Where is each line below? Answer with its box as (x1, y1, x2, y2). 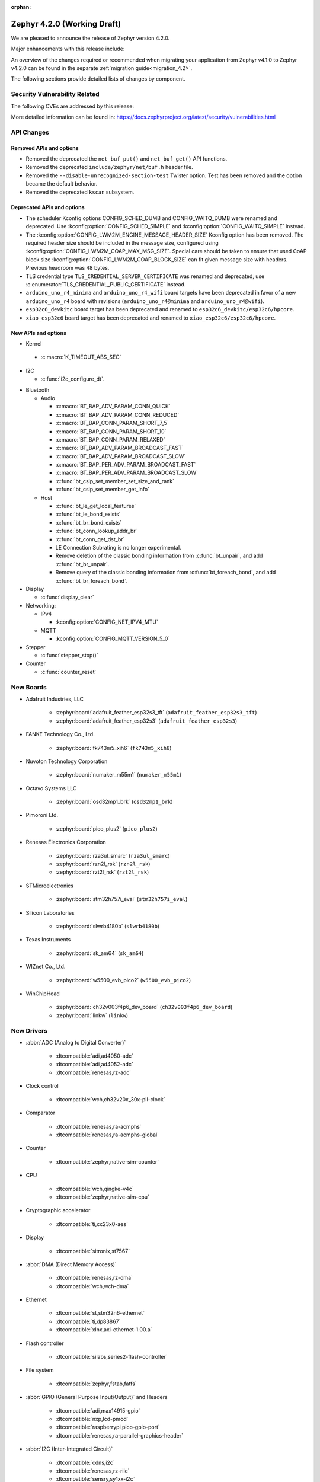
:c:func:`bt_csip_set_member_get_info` (55, 486, 150, 493)
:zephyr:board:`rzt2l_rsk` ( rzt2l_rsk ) (55, 868, 149, 876)
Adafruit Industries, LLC (25, 695, 84, 702)
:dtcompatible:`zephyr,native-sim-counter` (55, 1158, 159, 1165)
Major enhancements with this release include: (11, 45, 125, 53)
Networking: (25, 602, 56, 609)
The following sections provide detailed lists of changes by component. (11, 75, 186, 82)
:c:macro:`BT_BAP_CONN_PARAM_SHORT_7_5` (55, 420, 169, 427)
